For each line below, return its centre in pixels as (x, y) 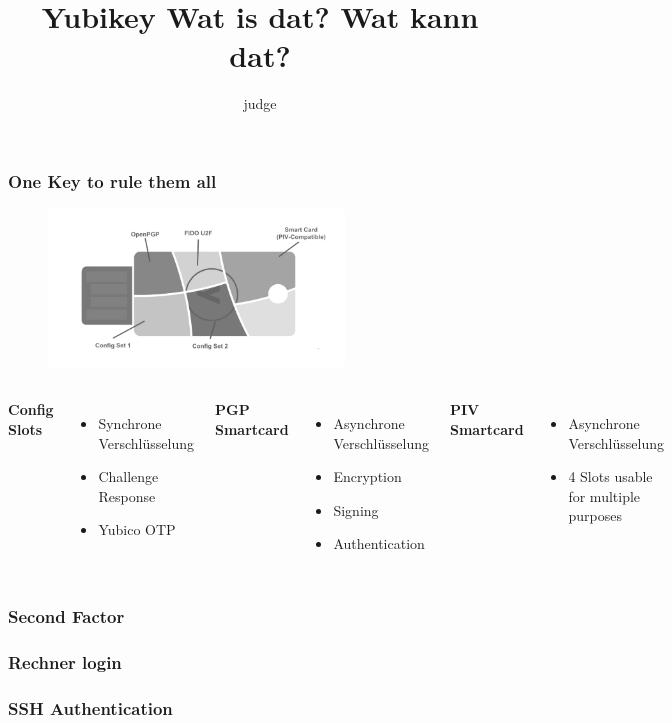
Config (31, 408)
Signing (356, 509)
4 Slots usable (610, 476)
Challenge (128, 476)
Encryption (367, 476)
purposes (595, 515)
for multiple (604, 495)
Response (127, 495)
